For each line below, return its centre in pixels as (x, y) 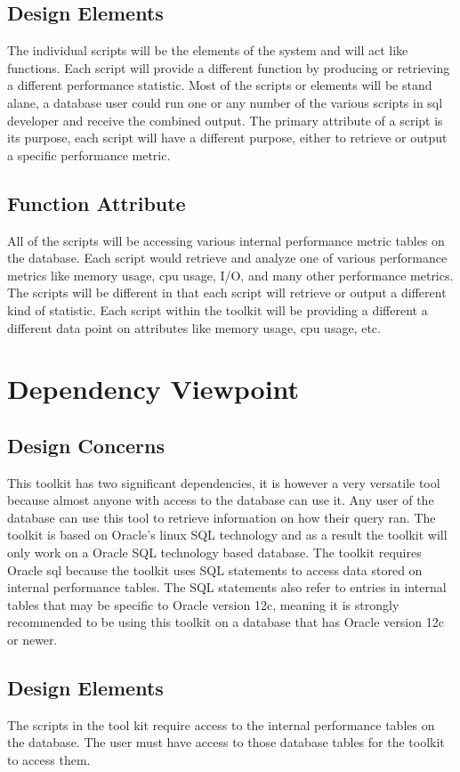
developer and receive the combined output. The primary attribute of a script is (225, 120)
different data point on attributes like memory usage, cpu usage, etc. (194, 327)
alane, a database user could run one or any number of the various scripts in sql (225, 102)
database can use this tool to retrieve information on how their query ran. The (222, 517)
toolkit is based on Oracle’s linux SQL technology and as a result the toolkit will (227, 535)
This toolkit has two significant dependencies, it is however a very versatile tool (224, 482)
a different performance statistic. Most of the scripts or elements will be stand (220, 85)
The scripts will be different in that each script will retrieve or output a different (227, 293)
